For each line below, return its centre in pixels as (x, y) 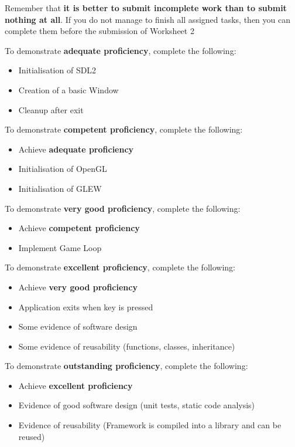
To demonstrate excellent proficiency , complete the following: (120, 267)
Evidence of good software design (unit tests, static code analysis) (137, 405)
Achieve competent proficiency (79, 228)
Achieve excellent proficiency (76, 385)
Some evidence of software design (78, 326)
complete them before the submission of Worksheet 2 (100, 31)
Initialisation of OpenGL (63, 169)
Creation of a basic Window (68, 89)
